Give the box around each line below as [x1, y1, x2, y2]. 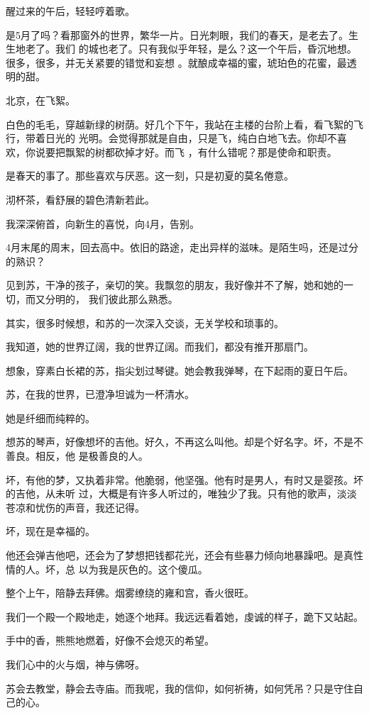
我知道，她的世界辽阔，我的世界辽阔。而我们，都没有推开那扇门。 [6, 339, 314, 354]
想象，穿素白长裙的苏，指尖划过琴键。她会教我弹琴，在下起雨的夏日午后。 [6, 363, 353, 377]
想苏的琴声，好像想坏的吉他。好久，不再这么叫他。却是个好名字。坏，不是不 [6, 434, 363, 449]
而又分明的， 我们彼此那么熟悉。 [25, 291, 178, 306]
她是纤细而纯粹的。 [6, 410, 95, 425]
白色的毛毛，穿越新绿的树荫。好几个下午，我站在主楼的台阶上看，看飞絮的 [6, 116, 353, 131]
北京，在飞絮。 [6, 92, 75, 107]
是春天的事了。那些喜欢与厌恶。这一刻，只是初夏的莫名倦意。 [6, 168, 294, 183]
